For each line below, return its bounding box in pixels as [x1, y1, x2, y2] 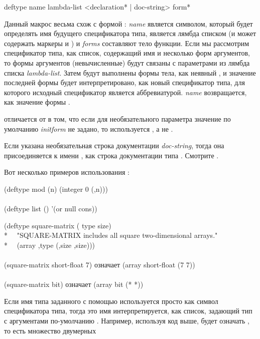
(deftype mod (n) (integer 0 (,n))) [4, 183, 108, 194]
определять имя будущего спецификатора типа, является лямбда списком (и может [4, 28, 256, 39]
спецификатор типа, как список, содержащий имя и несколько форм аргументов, [4, 48, 250, 58]
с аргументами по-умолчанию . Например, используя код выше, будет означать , [4, 315, 249, 326]
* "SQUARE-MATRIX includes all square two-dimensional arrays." [4, 230, 218, 240]
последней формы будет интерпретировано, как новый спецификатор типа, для [4, 77, 245, 88]
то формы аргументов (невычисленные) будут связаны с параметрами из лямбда [4, 57, 250, 68]
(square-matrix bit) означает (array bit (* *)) [4, 279, 144, 289]
